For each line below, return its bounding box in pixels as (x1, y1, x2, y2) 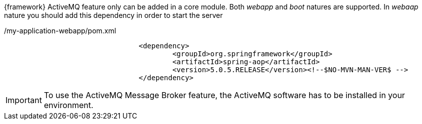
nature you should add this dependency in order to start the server (4, 11, 223, 19)
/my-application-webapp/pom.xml (4, 26, 116, 35)
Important (5, 95, 42, 105)
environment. (43, 100, 93, 110)
